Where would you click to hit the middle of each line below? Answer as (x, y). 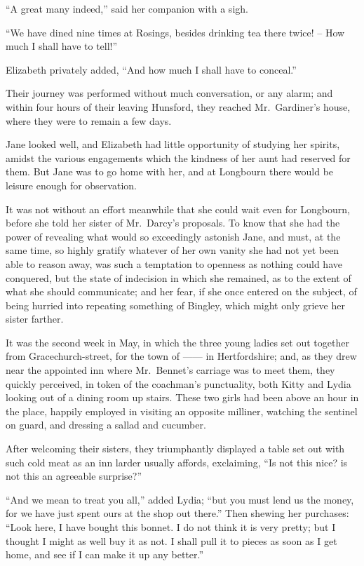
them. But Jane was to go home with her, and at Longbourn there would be (170, 171)
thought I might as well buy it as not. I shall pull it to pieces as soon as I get (171, 540)
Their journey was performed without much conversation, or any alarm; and (169, 93)
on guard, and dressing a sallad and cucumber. (106, 425)
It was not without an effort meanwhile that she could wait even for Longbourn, (178, 209)
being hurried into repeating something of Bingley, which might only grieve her (175, 305)
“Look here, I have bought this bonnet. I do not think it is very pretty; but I (171, 527)
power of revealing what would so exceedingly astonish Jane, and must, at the (173, 236)
